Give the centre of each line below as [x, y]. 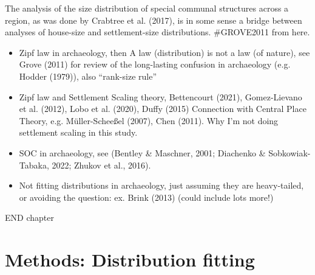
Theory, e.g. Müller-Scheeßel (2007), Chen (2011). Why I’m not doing [149, 120]
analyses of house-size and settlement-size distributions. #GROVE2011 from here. [157, 32]
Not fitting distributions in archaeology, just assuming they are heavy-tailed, [161, 185]
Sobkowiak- [290, 152]
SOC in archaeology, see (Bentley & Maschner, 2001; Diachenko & [142, 152]
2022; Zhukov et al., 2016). [101, 165]
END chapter [29, 218]
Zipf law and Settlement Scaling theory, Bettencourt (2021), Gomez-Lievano [161, 96]
